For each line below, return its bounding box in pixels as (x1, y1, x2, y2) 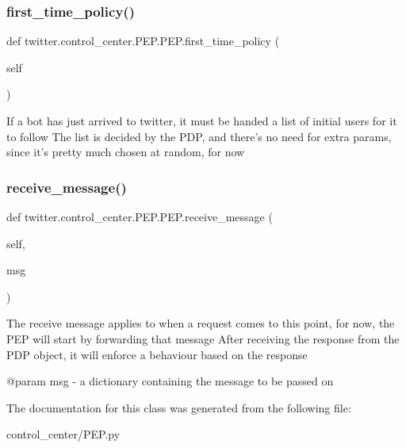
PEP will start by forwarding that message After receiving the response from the (6, 330, 400, 347)
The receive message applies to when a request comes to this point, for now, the (6, 315, 395, 331)
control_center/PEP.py (6, 426, 121, 442)
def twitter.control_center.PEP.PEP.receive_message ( (6, 209, 273, 224)
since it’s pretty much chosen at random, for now (6, 144, 245, 160)
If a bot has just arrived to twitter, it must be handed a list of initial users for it (6, 113, 397, 128)
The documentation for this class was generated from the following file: (6, 399, 351, 415)
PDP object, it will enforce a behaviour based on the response (6, 346, 308, 362)
